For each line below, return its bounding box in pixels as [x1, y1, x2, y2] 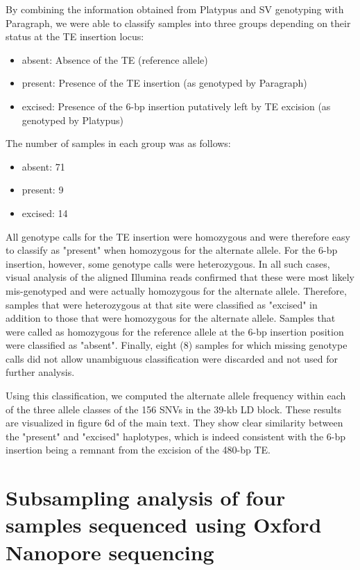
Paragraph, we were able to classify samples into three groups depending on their [6, 15, 351, 30]
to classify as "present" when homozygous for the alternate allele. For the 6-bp [6, 243, 338, 257]
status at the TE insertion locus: [6, 29, 144, 44]
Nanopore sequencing [6, 537, 214, 566]
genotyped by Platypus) [22, 112, 123, 127]
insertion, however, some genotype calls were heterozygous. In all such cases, [6, 256, 330, 270]
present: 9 [22, 182, 64, 197]
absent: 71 [22, 159, 65, 173]
